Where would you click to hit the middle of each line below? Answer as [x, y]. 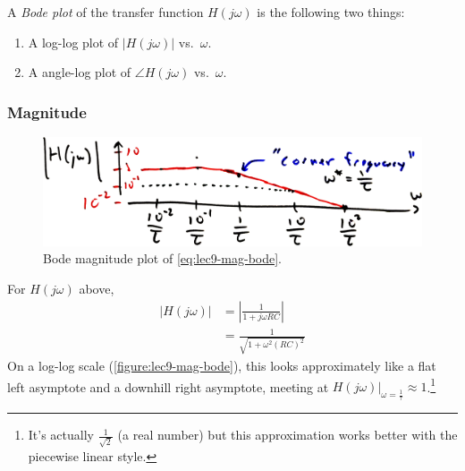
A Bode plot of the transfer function [106, 12]
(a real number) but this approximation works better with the [287, 435]
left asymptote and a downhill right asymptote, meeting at [168, 386]
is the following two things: [331, 12]
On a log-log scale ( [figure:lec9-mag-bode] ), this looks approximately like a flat [222, 365]
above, [97, 289]
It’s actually [61, 435]
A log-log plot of [73, 42]
